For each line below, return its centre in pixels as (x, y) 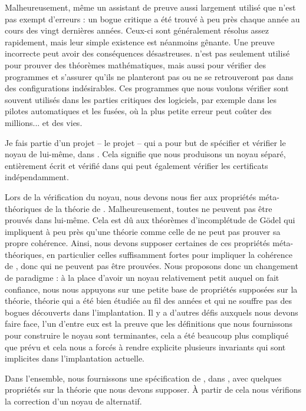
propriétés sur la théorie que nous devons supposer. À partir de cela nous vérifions (153, 390)
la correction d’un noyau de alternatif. (73, 401)
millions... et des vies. (44, 122)
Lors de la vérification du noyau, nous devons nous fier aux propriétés (131, 196)
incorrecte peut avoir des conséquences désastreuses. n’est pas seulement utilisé (147, 53)
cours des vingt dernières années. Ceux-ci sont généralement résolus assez (137, 30)
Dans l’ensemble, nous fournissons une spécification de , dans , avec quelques (143, 378)
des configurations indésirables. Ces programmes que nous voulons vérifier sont (147, 88)
